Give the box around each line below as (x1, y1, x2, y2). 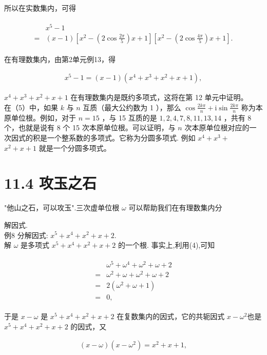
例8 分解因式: (4, 229, 48, 240)
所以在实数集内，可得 (4, 3, 76, 13)
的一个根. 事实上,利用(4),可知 (118, 240, 215, 250)
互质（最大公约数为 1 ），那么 (83, 102, 181, 112)
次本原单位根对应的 (184, 122, 250, 133)
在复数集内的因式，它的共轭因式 (117, 311, 225, 321)
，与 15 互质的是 (102, 112, 157, 123)
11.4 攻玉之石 (4, 172, 97, 193)
